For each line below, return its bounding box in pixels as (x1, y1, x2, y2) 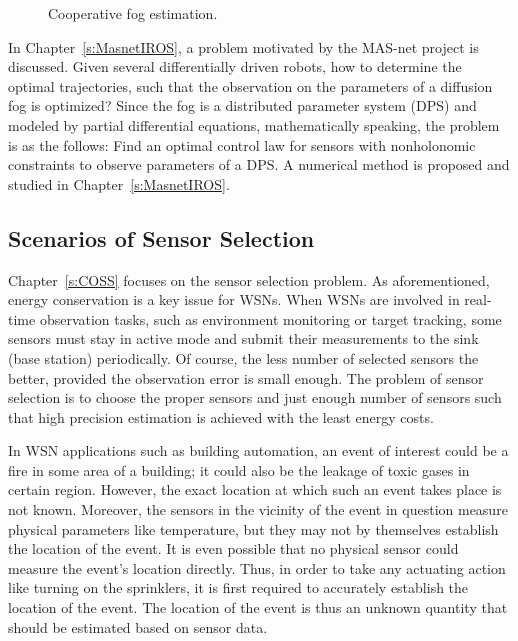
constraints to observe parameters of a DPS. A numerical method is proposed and (8, 154, 510, 175)
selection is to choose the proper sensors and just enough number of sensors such (8, 387, 502, 408)
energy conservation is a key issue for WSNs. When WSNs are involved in (8, 289, 460, 310)
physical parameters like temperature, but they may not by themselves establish (8, 518, 499, 539)
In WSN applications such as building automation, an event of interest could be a (8, 440, 509, 461)
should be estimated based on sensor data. (8, 616, 268, 637)
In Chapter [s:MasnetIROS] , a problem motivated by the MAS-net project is (8, 36, 479, 57)
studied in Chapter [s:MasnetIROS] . (8, 173, 230, 194)
